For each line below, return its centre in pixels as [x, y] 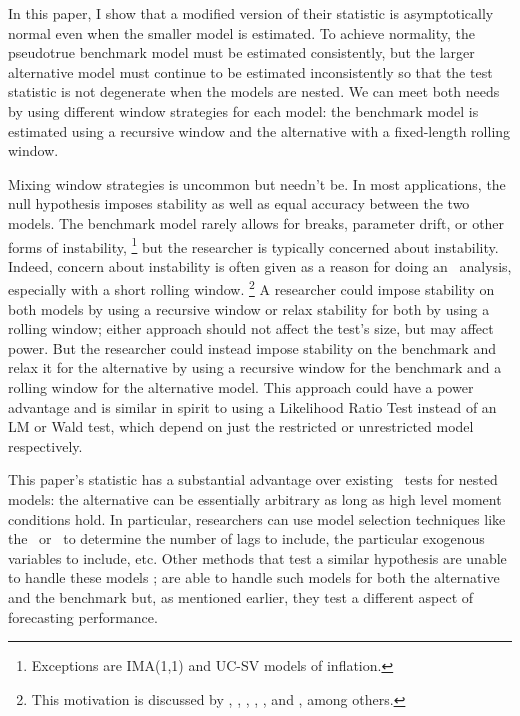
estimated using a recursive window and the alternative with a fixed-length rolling [259, 130]
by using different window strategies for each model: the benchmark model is [243, 110]
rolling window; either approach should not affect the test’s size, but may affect [251, 328]
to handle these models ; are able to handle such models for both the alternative [254, 577]
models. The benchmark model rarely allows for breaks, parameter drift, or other [256, 222]
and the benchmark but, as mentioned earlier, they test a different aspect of [241, 596]
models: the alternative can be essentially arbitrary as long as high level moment [255, 498]
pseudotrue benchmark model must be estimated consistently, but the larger [241, 52]
